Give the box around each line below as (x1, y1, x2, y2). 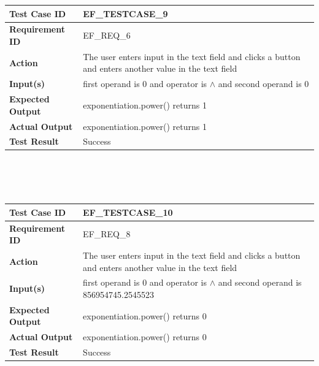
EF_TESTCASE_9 (83, 7, 168, 20)
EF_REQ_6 (83, 29, 131, 42)
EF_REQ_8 (83, 227, 131, 240)
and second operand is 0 (218, 77, 309, 90)
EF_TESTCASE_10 (83, 205, 173, 218)
